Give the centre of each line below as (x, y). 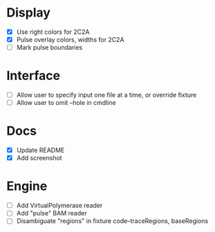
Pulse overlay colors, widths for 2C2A (71, 40)
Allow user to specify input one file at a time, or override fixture (106, 95)
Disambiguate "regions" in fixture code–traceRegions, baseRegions (112, 221)
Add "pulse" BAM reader (52, 213)
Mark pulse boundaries (49, 48)
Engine (27, 186)
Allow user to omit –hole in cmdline (66, 103)
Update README (40, 151)
